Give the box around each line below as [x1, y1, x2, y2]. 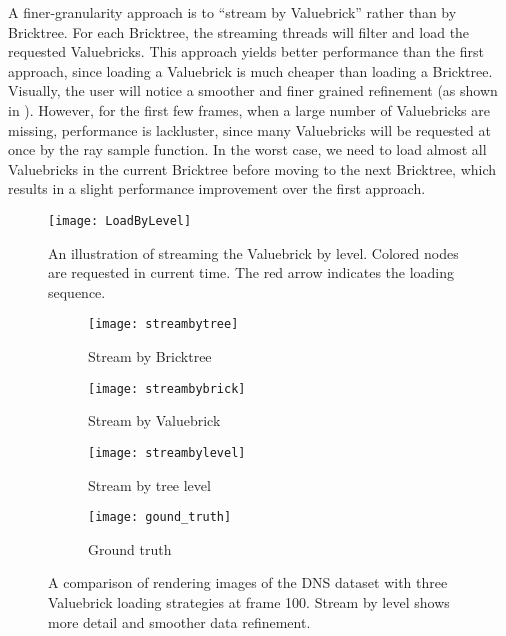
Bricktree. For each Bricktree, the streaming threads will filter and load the [8, 21, 470, 42]
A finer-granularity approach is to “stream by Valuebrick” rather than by [8, 2, 457, 22]
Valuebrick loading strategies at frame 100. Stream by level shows [48, 591, 450, 612]
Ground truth [88, 538, 172, 559]
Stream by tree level [88, 474, 211, 495]
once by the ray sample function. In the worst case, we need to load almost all [8, 139, 487, 160]
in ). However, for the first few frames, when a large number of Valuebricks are [8, 99, 490, 120]
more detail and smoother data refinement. [48, 611, 311, 632]
